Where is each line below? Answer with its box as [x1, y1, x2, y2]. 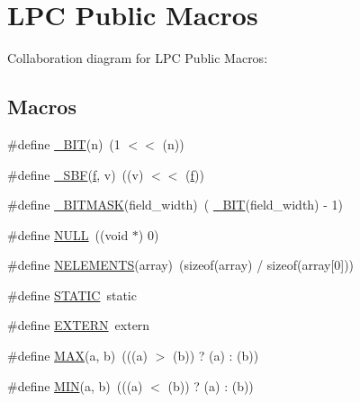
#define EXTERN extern [7, 316, 150, 335]
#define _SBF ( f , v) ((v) [7, 165, 144, 183]
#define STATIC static [7, 285, 137, 304]
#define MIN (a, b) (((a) [7, 376, 143, 395]
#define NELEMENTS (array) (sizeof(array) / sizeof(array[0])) [7, 255, 355, 274]
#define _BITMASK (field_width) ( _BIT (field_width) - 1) [7, 195, 343, 214]
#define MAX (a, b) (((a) [7, 346, 148, 365]
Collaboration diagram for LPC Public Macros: [7, 49, 268, 67]
